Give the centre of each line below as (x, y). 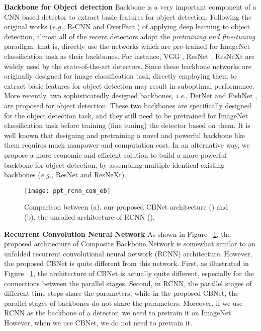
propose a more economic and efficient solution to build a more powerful (115, 154)
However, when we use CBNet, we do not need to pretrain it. (98, 322)
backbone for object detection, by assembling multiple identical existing (114, 164)
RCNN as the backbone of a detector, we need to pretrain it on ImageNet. (119, 313)
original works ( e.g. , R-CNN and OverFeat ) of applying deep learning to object (127, 26)
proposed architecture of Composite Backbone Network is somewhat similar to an (130, 244)
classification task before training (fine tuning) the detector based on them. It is (127, 125)
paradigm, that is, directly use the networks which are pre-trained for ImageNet (127, 46)
